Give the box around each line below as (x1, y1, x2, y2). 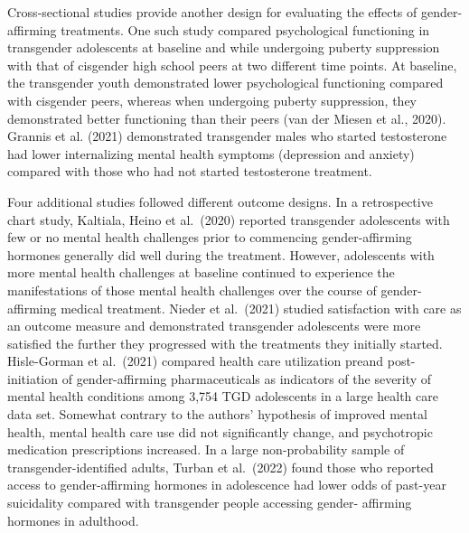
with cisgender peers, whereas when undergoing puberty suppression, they (7, 90, 417, 109)
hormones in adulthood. (7, 510, 139, 529)
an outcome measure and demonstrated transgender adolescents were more (7, 316, 421, 335)
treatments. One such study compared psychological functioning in (61, 20, 430, 39)
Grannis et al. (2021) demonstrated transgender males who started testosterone (7, 126, 447, 145)
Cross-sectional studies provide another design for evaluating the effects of (7, 3, 417, 21)
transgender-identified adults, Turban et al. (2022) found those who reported (7, 457, 434, 476)
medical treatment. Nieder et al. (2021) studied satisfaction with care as (61, 298, 462, 317)
